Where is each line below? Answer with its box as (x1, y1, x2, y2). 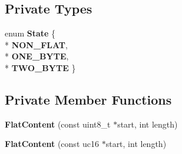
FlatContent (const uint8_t (5, 118, 111, 130)
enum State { (5, 27, 56, 39)
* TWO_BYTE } (5, 61, 76, 73)
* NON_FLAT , (5, 38, 68, 51)
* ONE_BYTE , (5, 50, 69, 62)
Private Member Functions (5, 90, 172, 108)
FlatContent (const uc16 (5, 138, 99, 150)
